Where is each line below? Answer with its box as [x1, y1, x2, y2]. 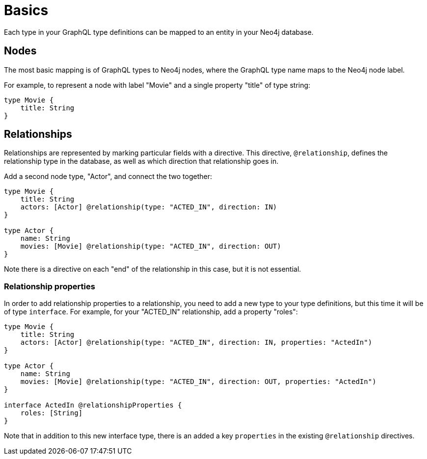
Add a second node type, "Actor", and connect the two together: [4, 172, 212, 181]
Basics [4, 2, 49, 19]
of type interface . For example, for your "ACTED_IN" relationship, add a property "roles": [4, 307, 298, 316]
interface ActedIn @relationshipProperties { [4, 401, 182, 409]
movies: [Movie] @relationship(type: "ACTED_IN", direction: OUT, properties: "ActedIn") [20, 378, 376, 386]
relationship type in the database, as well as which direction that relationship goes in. [4, 157, 279, 166]
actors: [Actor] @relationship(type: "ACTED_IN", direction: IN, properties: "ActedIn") [20, 338, 373, 347]
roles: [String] [20, 409, 83, 417]
